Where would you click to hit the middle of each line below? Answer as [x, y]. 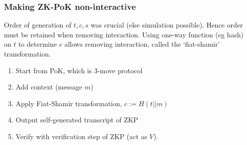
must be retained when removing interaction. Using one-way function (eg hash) [124, 34]
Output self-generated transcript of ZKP [77, 120]
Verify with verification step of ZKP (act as [81, 136]
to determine [38, 44]
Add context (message [49, 87]
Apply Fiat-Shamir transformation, [69, 103]
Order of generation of [38, 25]
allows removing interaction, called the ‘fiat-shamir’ [142, 44]
